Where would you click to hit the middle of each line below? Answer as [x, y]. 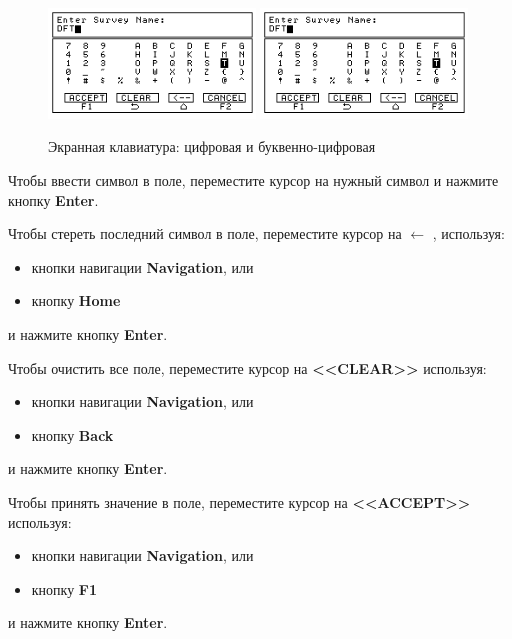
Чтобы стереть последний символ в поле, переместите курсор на [205, 233]
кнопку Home [76, 300]
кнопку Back [72, 434]
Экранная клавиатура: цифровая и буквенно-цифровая [212, 146]
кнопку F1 [64, 588]
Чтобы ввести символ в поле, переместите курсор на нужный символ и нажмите [253, 179]
